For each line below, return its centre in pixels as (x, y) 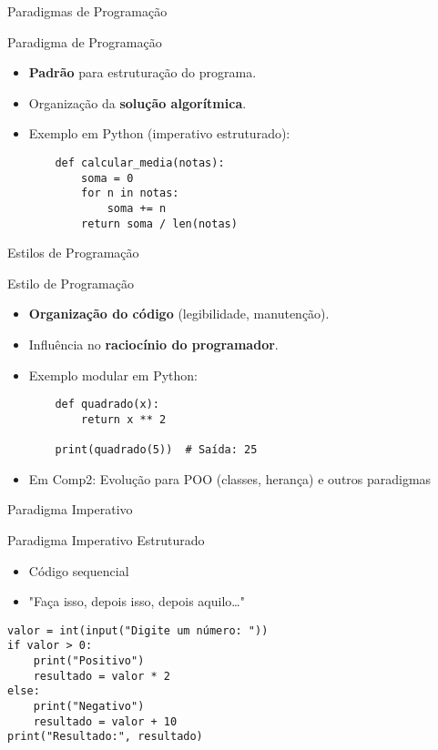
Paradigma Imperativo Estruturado (106, 540)
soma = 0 (107, 178)
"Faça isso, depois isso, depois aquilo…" (137, 601)
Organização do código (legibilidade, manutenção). (179, 314)
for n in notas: (130, 193)
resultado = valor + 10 (105, 721)
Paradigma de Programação (85, 41)
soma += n (137, 208)
